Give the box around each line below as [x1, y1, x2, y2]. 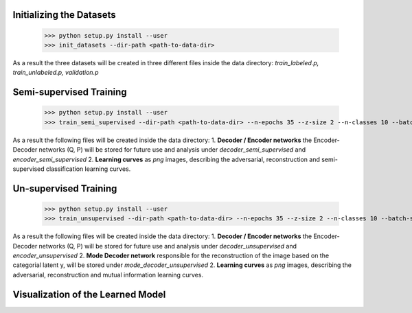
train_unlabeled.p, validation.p [12, 69, 99, 77]
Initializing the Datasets [12, 9, 116, 21]
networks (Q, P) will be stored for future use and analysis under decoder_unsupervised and [38, 242, 297, 250]
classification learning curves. [45, 165, 131, 173]
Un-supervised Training [12, 183, 117, 194]
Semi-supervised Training [12, 86, 127, 98]
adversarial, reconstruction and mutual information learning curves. [12, 270, 204, 279]
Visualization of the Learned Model [12, 288, 166, 300]
